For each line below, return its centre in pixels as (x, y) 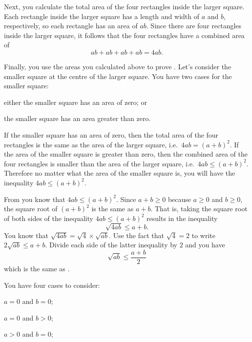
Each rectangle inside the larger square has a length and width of (102, 16)
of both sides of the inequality (49, 218)
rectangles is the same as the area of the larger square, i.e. (91, 144)
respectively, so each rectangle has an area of (71, 26)
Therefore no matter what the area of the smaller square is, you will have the (120, 173)
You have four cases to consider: (52, 285)
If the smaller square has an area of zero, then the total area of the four (111, 134)
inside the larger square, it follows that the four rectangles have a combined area (124, 35)
